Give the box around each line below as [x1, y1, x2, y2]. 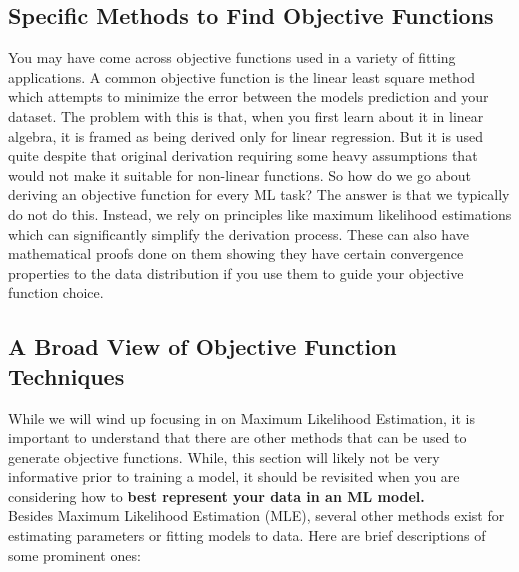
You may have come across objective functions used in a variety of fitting [8, 47, 456, 68]
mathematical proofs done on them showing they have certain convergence [8, 243, 464, 264]
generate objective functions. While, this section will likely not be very [8, 446, 440, 467]
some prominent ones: [8, 544, 141, 565]
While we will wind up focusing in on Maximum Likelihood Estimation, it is [8, 407, 475, 428]
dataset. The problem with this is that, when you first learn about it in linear [8, 105, 484, 126]
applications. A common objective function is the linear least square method [8, 66, 476, 87]
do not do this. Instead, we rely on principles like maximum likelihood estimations [8, 203, 512, 224]
